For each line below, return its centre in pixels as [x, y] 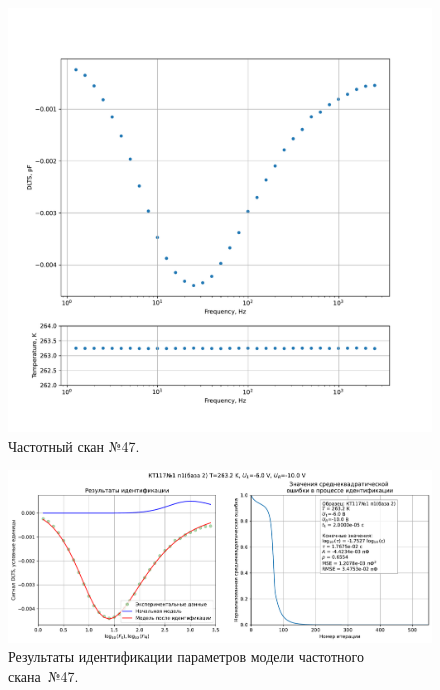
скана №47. [43, 675]
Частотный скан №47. [74, 445]
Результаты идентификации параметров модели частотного [186, 656]
